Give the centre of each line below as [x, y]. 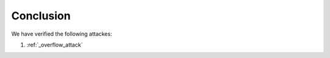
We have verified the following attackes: [62, 34]
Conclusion [41, 16]
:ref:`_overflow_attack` [55, 45]
